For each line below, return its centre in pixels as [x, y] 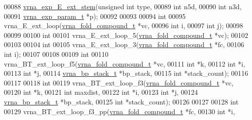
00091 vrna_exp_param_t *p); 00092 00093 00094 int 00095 [95, 16]
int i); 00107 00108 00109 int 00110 [56, 54]
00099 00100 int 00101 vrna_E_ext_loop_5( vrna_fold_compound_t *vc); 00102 [126, 35]
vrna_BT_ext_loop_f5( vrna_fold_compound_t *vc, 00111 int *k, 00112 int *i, [125, 63]
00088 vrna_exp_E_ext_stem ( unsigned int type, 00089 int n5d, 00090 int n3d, [123, 6]
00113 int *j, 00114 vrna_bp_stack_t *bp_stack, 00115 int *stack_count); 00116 [126, 73]
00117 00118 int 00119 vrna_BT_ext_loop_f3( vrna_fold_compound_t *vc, [119, 82]
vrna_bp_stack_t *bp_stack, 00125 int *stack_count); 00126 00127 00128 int [121, 101]
